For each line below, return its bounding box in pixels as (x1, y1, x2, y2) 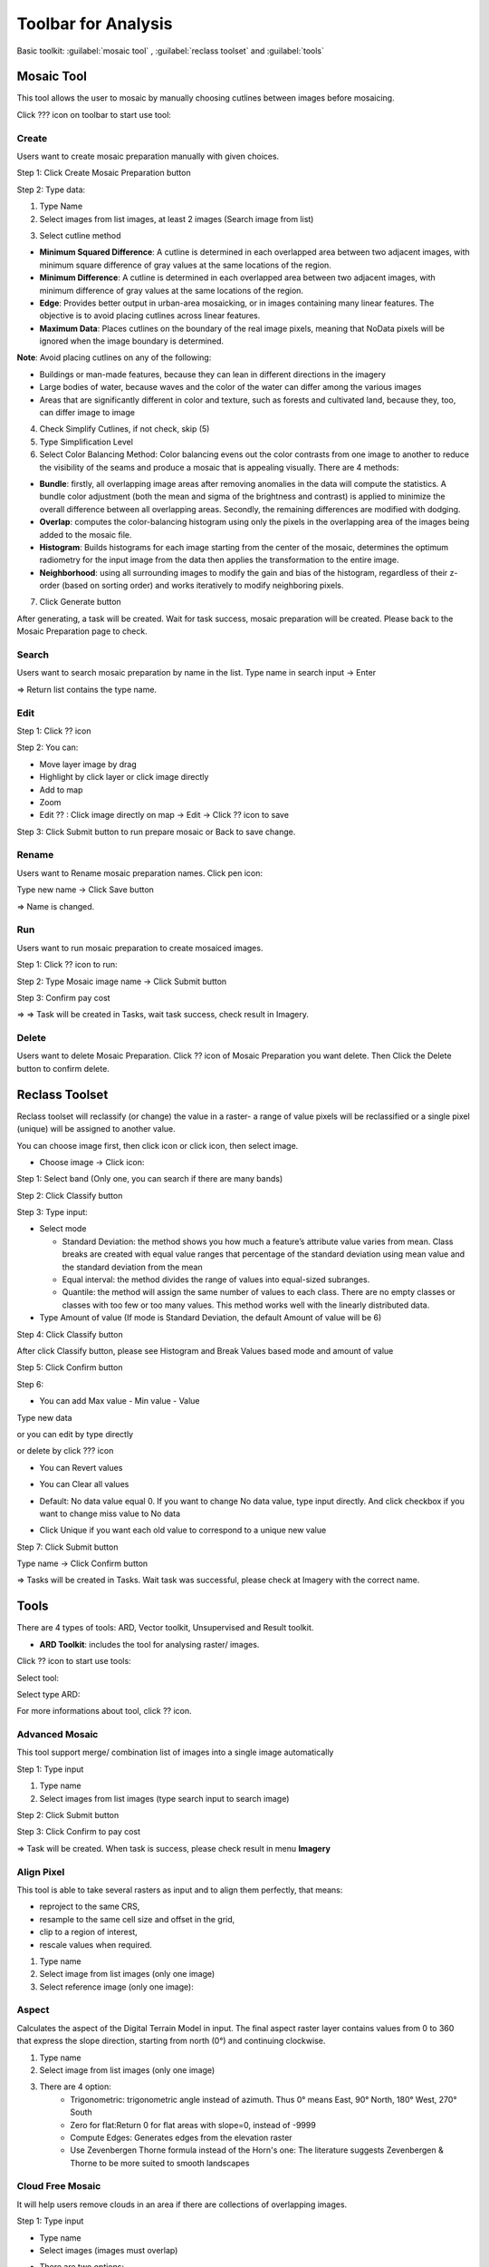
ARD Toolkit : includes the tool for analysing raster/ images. (39, 1639, 260, 1649)
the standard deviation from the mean (62, 1261, 203, 1272)
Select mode (39, 1223, 87, 1234)
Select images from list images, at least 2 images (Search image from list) (39, 213, 314, 224)
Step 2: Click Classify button (16, 1190, 123, 1201)
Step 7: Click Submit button (16, 1542, 119, 1552)
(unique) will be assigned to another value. (16, 1124, 176, 1134)
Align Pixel (16, 1865, 65, 1878)
